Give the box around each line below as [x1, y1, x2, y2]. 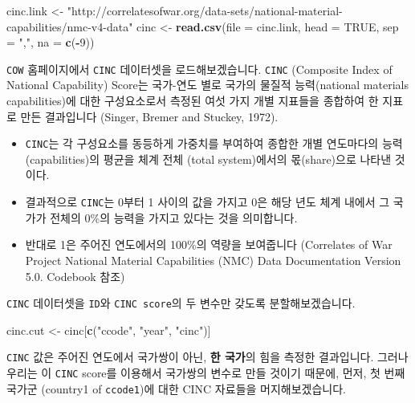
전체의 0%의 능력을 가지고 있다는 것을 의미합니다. [50, 209, 298, 226]
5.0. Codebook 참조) [25, 267, 125, 284]
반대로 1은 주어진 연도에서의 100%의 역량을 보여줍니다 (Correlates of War [25, 236, 393, 253]
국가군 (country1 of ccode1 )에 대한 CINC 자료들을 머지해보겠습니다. [6, 380, 346, 397]
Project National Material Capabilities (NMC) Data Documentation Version [25, 251, 401, 268]
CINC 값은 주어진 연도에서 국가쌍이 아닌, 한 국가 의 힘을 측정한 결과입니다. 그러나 [6, 348, 409, 365]
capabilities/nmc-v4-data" [6, 18, 133, 35]
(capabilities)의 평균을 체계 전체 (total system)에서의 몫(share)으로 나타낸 [25, 150, 392, 167]
